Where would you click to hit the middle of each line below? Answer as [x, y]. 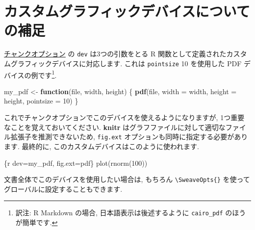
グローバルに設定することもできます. [63, 189]
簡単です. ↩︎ [40, 222]
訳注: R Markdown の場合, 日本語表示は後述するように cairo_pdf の [124, 213]
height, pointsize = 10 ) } [41, 101]
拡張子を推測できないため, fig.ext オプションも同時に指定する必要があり [129, 137]
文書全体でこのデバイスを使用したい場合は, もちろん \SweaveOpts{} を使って [127, 179]
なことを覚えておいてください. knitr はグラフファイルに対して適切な [115, 127]
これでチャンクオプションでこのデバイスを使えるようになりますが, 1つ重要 [124, 117]
